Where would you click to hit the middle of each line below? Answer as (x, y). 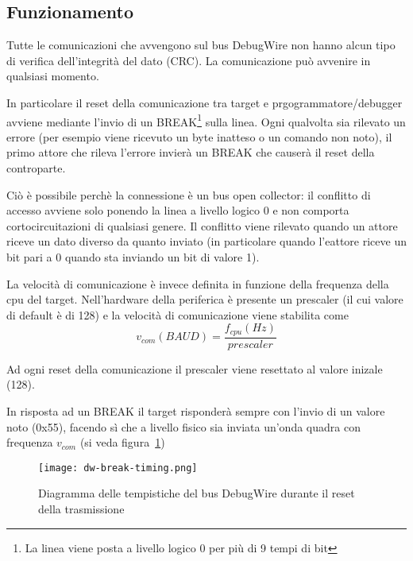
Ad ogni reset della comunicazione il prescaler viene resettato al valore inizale (195, 368)
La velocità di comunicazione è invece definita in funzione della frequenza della (198, 283)
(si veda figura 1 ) (122, 442)
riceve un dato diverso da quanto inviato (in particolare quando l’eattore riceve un (206, 241)
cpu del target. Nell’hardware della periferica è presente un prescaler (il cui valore (205, 299)
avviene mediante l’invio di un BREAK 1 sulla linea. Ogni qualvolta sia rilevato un (206, 120)
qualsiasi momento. (53, 76)
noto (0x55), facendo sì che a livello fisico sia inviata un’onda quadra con (183, 426)
